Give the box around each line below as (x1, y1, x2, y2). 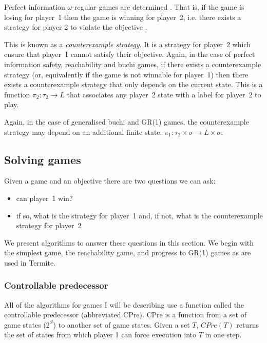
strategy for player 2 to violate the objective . (4, 22, 147, 32)
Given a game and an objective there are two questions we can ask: (4, 175, 216, 186)
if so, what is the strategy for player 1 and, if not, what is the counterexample (16, 210, 263, 220)
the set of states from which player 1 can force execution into (4, 329, 197, 340)
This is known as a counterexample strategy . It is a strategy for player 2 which (4, 38, 251, 49)
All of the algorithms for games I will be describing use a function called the (4, 299, 244, 310)
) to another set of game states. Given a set (53, 319, 190, 330)
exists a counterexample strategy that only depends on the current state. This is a (4, 79, 263, 90)
